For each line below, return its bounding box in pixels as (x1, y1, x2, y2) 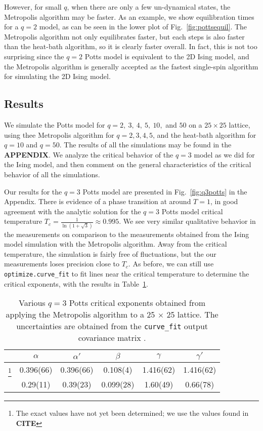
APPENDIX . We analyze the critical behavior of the (4, 149, 173, 160)
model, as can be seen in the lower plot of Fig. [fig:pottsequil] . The (39, 21, 247, 32)
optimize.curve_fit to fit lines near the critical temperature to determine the (4, 268, 249, 279)
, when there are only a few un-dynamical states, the (67, 2, 231, 12)
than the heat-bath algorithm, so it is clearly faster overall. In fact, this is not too (4, 41, 257, 52)
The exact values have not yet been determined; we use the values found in (16, 408, 249, 418)
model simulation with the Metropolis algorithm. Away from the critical (4, 239, 227, 249)
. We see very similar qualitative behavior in (119, 216, 256, 226)
